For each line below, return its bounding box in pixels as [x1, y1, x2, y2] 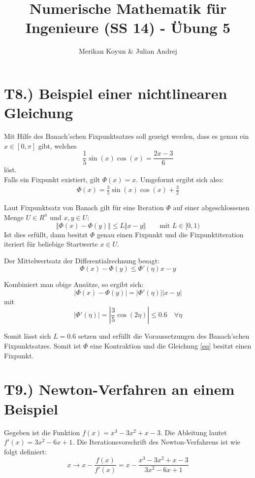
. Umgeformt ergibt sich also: [136, 174, 223, 184]
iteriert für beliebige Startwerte [4, 239, 98, 249]
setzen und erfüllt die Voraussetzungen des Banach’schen [78, 331, 250, 341]
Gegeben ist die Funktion [4, 427, 80, 437]
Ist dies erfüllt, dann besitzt [4, 229, 88, 239]
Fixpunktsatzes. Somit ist [4, 341, 81, 351]
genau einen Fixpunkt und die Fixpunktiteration [96, 229, 244, 239]
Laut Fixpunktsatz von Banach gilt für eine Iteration [4, 202, 164, 213]
